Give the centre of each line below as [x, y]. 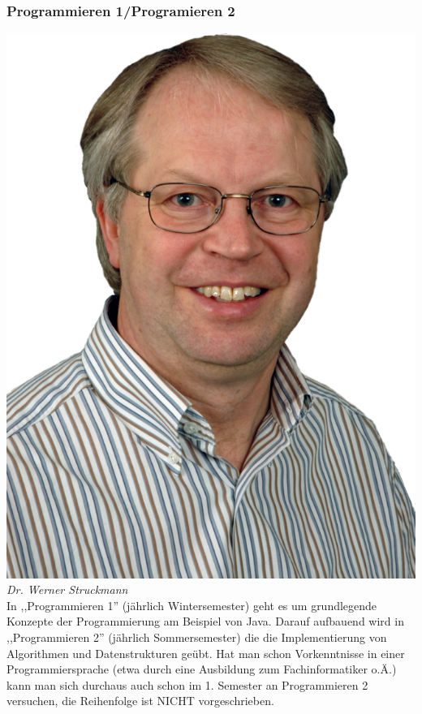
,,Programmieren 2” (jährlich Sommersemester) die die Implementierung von [197, 637]
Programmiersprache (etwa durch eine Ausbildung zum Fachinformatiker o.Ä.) [202, 669]
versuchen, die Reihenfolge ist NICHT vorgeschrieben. [140, 701]
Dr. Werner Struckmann [67, 589]
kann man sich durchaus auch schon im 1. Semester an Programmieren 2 [187, 684]
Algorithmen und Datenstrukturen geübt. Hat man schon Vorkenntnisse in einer [206, 653]
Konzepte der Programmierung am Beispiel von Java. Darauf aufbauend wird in [205, 621]
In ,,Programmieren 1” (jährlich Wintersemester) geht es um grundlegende [192, 605]
